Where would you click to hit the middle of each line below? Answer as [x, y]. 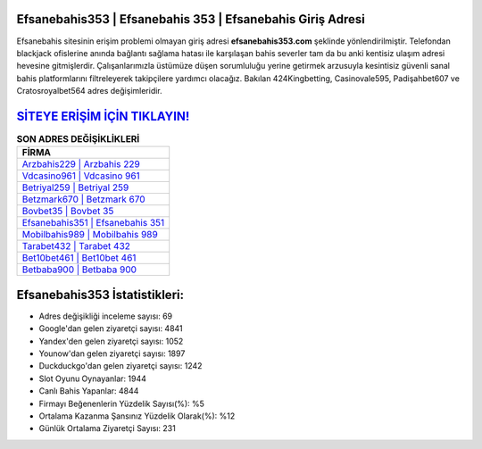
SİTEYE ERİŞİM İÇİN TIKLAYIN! [103, 116]
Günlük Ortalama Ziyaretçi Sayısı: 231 [107, 428]
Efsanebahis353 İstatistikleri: [100, 295]
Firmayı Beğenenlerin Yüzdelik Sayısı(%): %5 [122, 403]
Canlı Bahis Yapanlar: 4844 [89, 391]
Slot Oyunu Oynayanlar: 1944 [93, 378]
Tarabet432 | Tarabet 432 [76, 246]
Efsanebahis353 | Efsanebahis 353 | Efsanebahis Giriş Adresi [191, 19]
